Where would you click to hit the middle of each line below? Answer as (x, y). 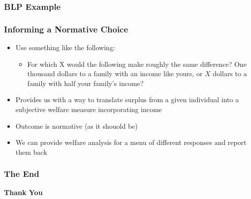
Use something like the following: (65, 47)
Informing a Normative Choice (66, 29)
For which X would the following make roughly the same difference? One (137, 64)
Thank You (23, 192)
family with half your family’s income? (85, 83)
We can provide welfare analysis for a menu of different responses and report (131, 142)
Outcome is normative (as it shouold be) (77, 126)
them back (31, 152)
